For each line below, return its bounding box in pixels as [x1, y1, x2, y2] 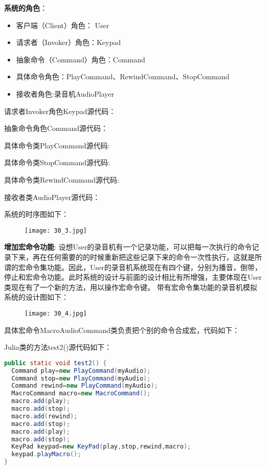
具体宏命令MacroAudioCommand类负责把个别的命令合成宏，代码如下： [4, 324, 240, 335]
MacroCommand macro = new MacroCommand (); [11, 390, 151, 397]
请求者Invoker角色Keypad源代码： [4, 105, 116, 116]
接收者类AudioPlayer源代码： [4, 191, 100, 202]
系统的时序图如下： [4, 209, 69, 219]
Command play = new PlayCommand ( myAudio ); [11, 367, 151, 374]
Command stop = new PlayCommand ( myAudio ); [11, 374, 151, 382]
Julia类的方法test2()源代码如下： [4, 342, 112, 352]
